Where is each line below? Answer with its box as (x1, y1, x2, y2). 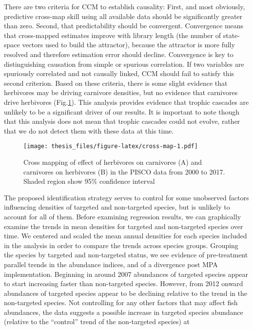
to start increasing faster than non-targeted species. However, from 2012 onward (4, 278, 243, 289)
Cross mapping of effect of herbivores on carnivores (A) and (23, 156, 202, 167)
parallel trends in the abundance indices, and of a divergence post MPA (4, 259, 218, 269)
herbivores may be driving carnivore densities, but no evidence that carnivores (4, 87, 238, 97)
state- (223, 30, 240, 40)
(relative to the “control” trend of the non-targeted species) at (4, 316, 190, 327)
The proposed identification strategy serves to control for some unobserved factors (4, 192, 249, 202)
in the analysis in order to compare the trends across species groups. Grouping (4, 240, 238, 250)
